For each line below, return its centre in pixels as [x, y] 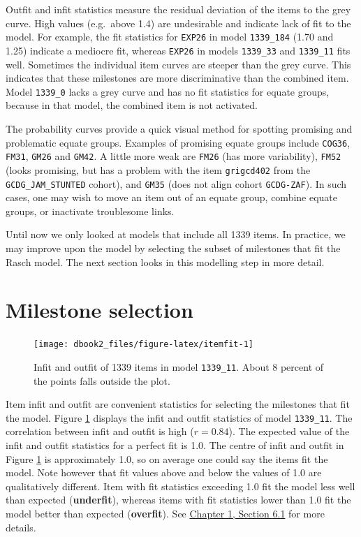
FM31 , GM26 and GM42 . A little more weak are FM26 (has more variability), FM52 [174, 156]
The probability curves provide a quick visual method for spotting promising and [179, 128]
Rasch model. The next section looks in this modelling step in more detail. [165, 262]
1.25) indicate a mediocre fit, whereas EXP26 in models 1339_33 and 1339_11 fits [178, 50]
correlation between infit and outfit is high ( [100, 431]
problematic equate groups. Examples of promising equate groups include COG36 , [178, 142]
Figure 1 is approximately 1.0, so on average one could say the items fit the [167, 458]
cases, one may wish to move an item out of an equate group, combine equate [172, 197]
